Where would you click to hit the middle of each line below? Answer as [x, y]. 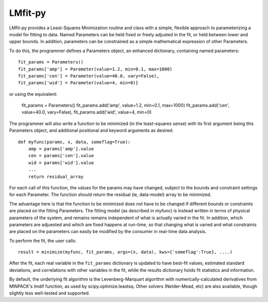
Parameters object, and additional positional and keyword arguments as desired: [91, 130]
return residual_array [56, 177]
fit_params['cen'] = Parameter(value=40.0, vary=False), [89, 76]
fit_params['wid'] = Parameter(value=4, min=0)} [78, 83]
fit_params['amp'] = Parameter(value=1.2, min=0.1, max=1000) [95, 69]
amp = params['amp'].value [61, 149]
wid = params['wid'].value [61, 163]
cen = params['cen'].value [61, 156]
